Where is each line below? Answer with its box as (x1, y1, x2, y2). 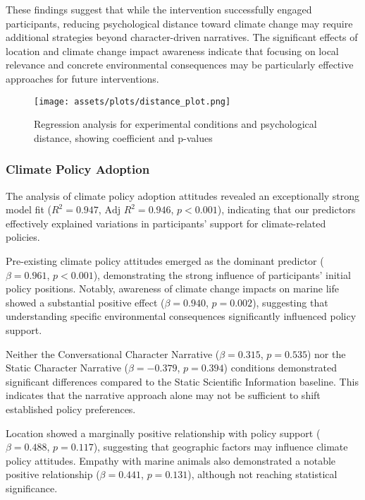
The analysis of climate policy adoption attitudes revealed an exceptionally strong (6, 188, 360, 203)
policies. (6, 230, 40, 244)
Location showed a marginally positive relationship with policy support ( (6, 425, 321, 440)
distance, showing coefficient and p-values (34, 130, 213, 145)
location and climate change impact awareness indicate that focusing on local (6, 43, 339, 58)
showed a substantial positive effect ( (6, 294, 165, 309)
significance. (6, 480, 58, 495)
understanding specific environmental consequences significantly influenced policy (6, 309, 357, 323)
